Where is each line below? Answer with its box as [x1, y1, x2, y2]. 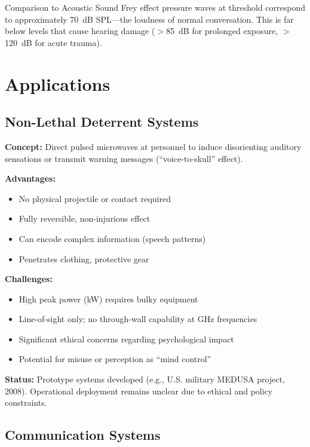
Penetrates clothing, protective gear [19, 252, 149, 265]
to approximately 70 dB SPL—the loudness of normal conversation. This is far [5, 13, 294, 25]
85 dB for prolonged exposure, [166, 25, 278, 37]
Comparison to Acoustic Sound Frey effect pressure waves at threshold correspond [5, 1, 306, 13]
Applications [5, 71, 111, 96]
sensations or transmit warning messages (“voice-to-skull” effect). [5, 152, 243, 164]
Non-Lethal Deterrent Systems [5, 112, 199, 131]
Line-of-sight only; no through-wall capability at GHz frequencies [19, 313, 257, 325]
